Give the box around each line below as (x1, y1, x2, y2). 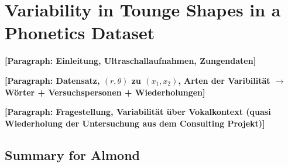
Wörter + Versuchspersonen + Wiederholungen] (5, 86, 205, 98)
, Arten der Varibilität (178, 74, 270, 86)
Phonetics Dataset (5, 21, 155, 45)
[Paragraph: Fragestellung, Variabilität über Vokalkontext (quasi (5, 105, 271, 118)
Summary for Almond (5, 145, 140, 163)
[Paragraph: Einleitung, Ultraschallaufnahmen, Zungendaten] (5, 54, 256, 67)
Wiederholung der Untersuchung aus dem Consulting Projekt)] (5, 117, 265, 129)
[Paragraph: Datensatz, (5, 74, 100, 86)
